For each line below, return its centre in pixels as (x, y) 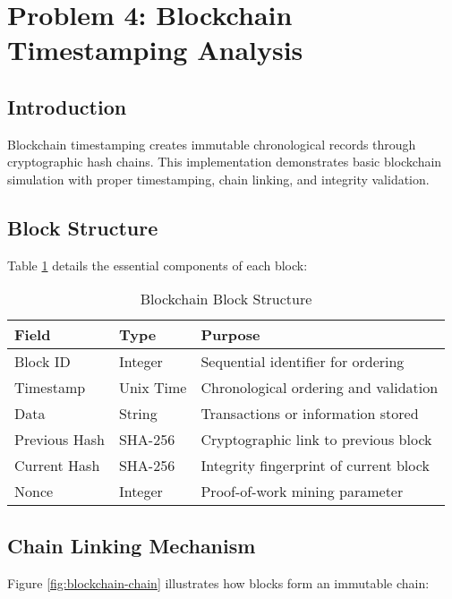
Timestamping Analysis (155, 50)
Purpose (230, 335)
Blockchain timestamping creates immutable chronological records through (212, 144)
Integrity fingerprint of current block (315, 466)
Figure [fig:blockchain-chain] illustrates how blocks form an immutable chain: (218, 582)
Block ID (43, 362)
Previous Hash (60, 440)
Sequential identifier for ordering (303, 362)
